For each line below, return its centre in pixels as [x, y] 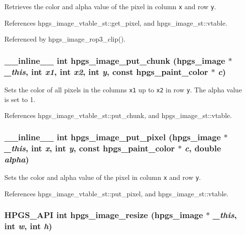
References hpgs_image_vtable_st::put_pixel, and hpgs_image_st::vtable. [116, 193]
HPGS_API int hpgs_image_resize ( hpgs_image [104, 215]
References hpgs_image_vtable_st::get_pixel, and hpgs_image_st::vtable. [116, 22]
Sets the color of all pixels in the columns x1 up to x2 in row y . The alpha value [123, 89]
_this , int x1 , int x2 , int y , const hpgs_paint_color [106, 71]
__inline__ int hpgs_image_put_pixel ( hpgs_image [113, 137]
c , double [203, 148]
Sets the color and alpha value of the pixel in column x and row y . [103, 177]
